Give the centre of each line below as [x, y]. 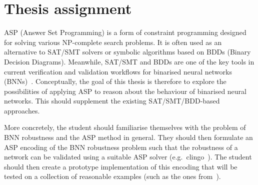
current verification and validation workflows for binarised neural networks [118, 71]
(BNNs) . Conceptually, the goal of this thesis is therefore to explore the [115, 81]
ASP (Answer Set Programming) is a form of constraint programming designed [125, 32]
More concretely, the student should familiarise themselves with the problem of [125, 127]
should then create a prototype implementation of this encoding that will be [121, 166]
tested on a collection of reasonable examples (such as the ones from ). [112, 176]
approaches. [22, 110]
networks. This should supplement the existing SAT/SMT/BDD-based [112, 101]
